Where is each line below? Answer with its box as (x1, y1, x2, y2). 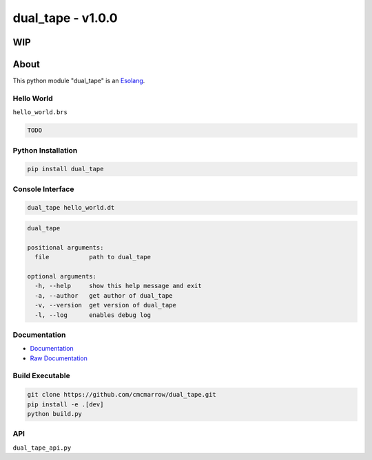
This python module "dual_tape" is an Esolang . (12, 76, 145, 85)
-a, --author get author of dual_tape (34, 292, 173, 299)
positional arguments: (27, 243, 104, 251)
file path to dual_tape (34, 253, 152, 261)
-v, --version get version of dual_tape (34, 301, 177, 309)
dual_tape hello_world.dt (27, 204, 115, 212)
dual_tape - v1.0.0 (12, 10, 118, 25)
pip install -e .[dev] (27, 400, 104, 408)
